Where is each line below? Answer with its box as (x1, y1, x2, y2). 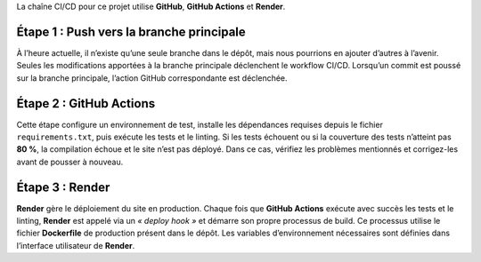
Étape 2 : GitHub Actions (16, 96, 156, 111)
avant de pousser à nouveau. (16, 156, 124, 167)
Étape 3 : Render (16, 179, 110, 195)
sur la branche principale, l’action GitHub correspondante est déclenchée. (16, 72, 289, 83)
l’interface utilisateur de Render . (16, 240, 135, 250)
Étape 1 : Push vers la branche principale (16, 24, 247, 39)
